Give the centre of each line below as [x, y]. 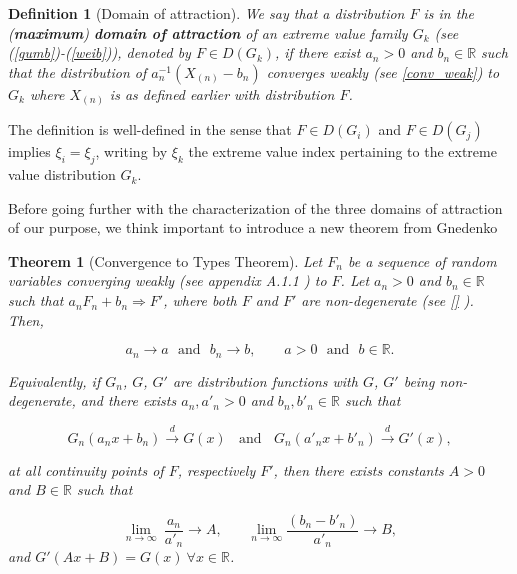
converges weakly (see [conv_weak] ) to [383, 71]
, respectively [216, 469]
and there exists [128, 400]
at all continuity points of [86, 469]
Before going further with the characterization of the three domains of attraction [255, 207]
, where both [200, 300]
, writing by [131, 151]
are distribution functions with [265, 380]
